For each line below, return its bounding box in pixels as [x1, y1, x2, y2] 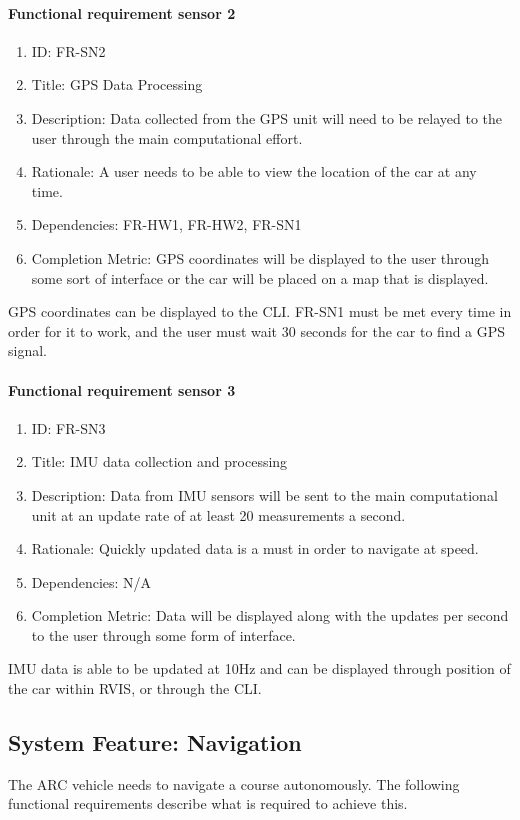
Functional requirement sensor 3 [8, 379, 236, 400]
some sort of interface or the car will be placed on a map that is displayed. [31, 267, 489, 288]
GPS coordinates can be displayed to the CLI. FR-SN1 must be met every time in [8, 301, 512, 322]
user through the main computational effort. [31, 127, 303, 148]
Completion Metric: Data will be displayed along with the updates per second [31, 605, 509, 626]
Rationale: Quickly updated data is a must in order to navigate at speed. [31, 538, 479, 559]
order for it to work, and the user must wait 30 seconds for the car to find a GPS [8, 320, 506, 341]
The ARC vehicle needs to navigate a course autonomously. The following [8, 773, 460, 794]
